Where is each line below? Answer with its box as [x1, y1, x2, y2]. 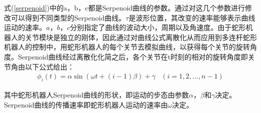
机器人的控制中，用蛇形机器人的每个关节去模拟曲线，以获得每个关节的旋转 [4, 41, 250, 52]
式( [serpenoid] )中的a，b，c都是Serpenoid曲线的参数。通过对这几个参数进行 [4, 2, 245, 12]
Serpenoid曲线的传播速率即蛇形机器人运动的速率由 [4, 99, 168, 109]
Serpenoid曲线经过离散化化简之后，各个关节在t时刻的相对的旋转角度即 [18, 51, 248, 61]
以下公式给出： [25, 61, 74, 71]
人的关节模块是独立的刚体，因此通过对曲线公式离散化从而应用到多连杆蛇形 [11, 31, 257, 42]
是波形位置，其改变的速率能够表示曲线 [128, 12, 255, 22]
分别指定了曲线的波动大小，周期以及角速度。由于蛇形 [70, 22, 246, 32]
